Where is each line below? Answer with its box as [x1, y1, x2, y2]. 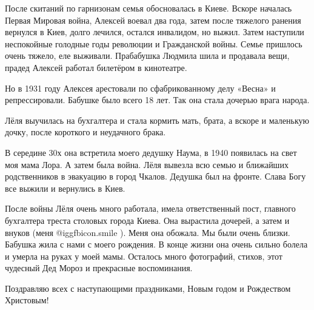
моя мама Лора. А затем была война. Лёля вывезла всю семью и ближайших [5, 158, 289, 170]
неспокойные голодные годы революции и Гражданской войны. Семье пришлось [5, 37, 302, 50]
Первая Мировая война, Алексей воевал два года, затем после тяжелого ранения [5, 13, 301, 26]
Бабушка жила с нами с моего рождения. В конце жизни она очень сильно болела [5, 238, 308, 251]
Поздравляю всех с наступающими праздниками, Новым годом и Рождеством [5, 281, 291, 294]
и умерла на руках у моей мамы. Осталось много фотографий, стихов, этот [5, 249, 282, 262]
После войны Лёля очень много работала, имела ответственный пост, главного [5, 202, 296, 215]
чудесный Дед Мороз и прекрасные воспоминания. [5, 261, 193, 274]
